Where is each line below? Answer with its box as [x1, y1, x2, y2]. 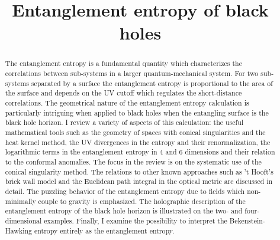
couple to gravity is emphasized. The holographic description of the [38, 196, 246, 206]
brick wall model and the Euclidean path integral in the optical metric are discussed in [5, 176, 273, 186]
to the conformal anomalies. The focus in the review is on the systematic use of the [5, 156, 262, 166]
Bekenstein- [229, 215, 265, 225]
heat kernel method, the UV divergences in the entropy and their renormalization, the [5, 137, 271, 147]
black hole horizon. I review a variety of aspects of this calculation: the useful [5, 117, 244, 127]
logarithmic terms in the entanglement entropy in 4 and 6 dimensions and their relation [5, 147, 275, 157]
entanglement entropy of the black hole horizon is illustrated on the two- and [5, 206, 243, 216]
